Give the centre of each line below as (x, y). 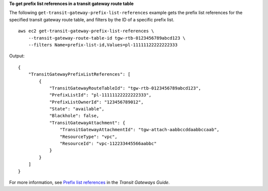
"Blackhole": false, (74, 116)
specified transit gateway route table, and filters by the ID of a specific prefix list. (92, 19)
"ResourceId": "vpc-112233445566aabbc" (108, 144)
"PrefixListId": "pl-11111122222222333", (100, 95)
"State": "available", (77, 109)
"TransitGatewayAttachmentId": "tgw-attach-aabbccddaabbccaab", (140, 130)
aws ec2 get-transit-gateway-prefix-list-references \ (86, 31)
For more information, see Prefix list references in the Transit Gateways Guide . (89, 182)
